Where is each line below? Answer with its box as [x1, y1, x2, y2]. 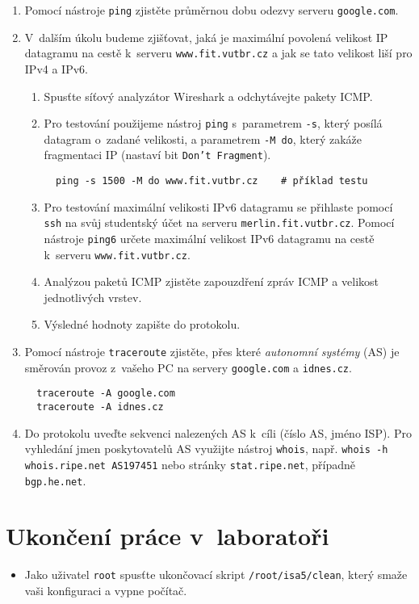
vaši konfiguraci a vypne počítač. [24, 582, 187, 599]
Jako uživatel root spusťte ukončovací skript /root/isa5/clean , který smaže [24, 566, 408, 583]
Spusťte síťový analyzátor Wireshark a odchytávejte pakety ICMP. [44, 87, 373, 104]
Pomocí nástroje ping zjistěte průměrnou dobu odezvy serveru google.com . [24, 2, 399, 18]
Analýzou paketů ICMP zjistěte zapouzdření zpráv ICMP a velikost [44, 273, 379, 290]
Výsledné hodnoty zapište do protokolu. [44, 316, 241, 333]
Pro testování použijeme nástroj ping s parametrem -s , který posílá [44, 115, 383, 132]
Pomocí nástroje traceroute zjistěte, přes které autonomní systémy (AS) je [24, 343, 400, 360]
